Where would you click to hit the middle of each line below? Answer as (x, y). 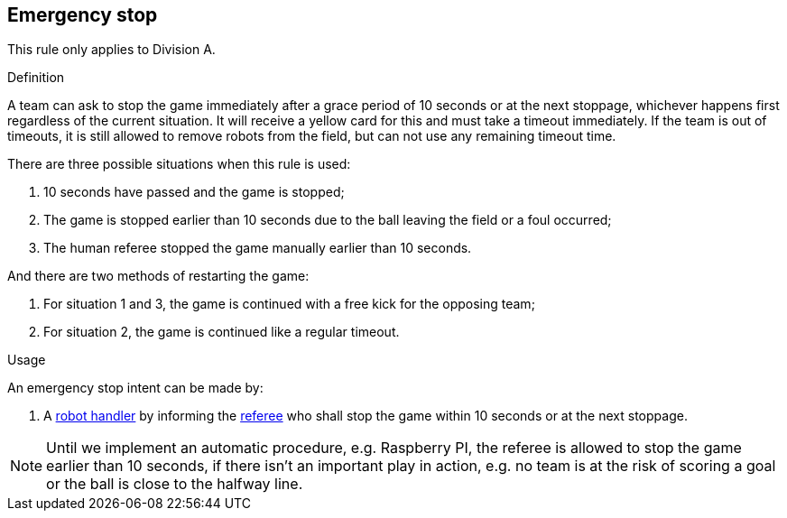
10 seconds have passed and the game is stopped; (194, 192)
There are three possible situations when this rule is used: (179, 164)
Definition (36, 78)
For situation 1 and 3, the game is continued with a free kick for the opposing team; (289, 304)
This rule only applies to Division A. (111, 50)
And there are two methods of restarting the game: (158, 276)
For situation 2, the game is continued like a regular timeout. (222, 332)
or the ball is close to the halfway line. (175, 484)
